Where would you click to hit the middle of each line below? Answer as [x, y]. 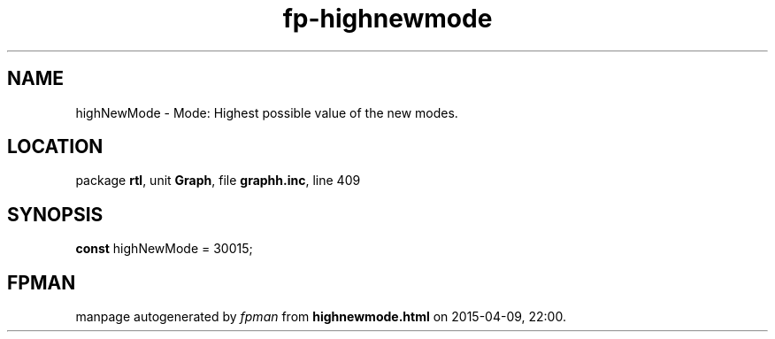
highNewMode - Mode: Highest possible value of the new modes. [267, 112]
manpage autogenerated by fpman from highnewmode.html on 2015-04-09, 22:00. [321, 317]
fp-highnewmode [387, 19]
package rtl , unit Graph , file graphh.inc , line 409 [218, 181]
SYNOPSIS [55, 214]
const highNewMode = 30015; [164, 249]
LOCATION [55, 147]
